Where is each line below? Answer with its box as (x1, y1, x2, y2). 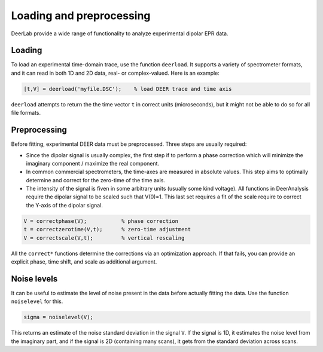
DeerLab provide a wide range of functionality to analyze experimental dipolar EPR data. (11, 30, 228, 37)
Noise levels (11, 274, 58, 284)
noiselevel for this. (11, 298, 63, 305)
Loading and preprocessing (11, 9, 151, 22)
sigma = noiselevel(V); (23, 314, 94, 321)
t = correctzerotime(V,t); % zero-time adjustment (23, 226, 191, 233)
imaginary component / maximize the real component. (26, 160, 160, 167)
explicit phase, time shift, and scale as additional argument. (11, 258, 157, 265)
